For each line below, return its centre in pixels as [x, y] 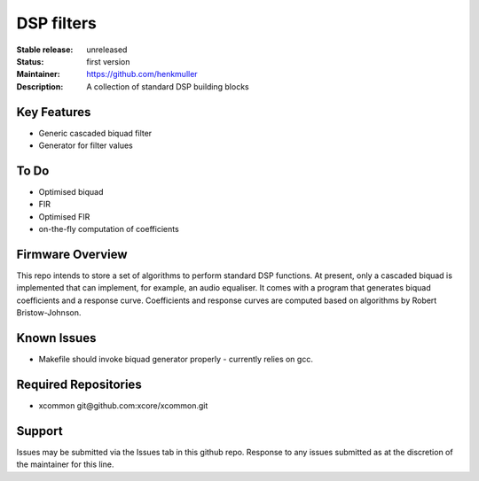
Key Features [54, 112]
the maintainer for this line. [65, 464]
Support [39, 431]
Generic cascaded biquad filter [95, 133]
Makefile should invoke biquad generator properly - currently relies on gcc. [176, 360]
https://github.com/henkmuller [142, 74]
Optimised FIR [64, 216]
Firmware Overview [72, 254]
